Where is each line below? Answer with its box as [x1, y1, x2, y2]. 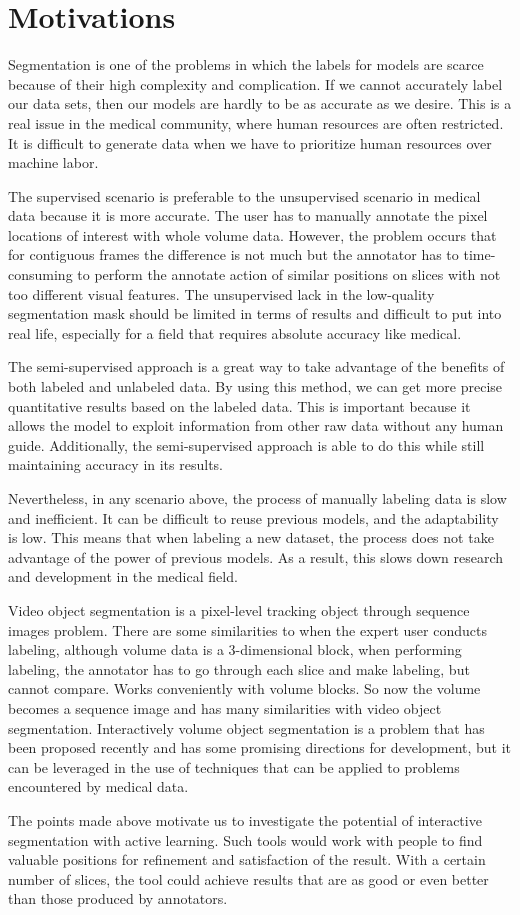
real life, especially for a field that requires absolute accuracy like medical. [8, 322, 462, 343]
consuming [8, 264, 73, 285]
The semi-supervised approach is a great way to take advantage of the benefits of [8, 356, 505, 377]
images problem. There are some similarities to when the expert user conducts [8, 619, 487, 640]
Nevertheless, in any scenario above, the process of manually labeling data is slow [8, 488, 507, 508]
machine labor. [8, 152, 99, 173]
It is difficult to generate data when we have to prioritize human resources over [8, 132, 492, 153]
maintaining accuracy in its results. [8, 454, 223, 475]
